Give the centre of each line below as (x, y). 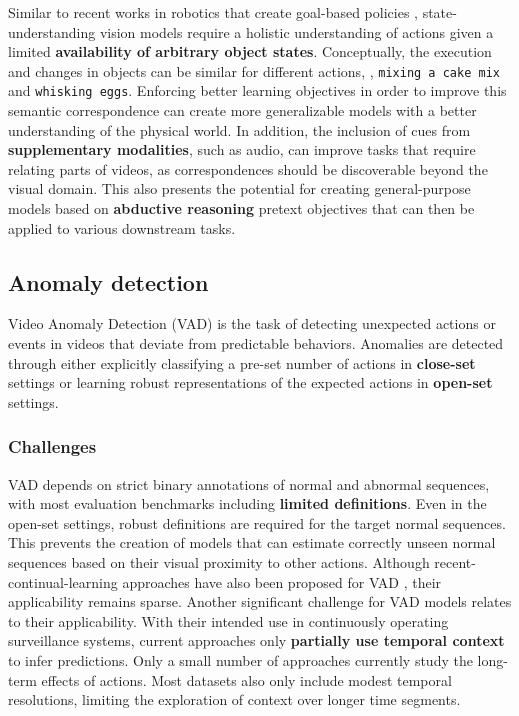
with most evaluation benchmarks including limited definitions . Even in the (247, 503)
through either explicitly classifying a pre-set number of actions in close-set (242, 362)
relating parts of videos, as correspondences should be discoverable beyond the (248, 168)
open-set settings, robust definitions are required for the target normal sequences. (257, 522)
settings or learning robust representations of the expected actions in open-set (250, 382)
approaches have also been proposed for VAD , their (282, 581)
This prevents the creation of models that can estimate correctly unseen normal (252, 542)
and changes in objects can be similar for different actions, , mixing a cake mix (254, 70)
